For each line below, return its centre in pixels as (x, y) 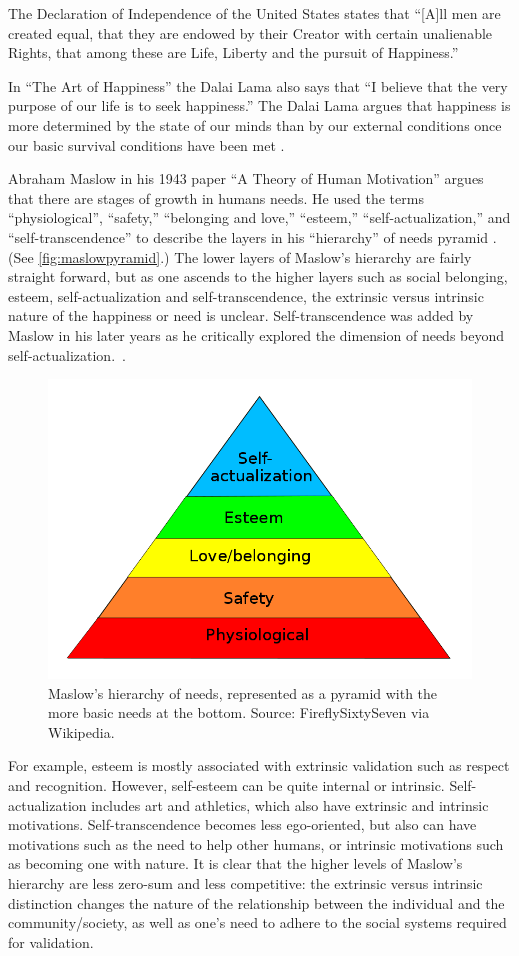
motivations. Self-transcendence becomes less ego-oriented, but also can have (242, 824)
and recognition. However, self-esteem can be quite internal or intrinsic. (226, 785)
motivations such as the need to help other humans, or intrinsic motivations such (256, 843)
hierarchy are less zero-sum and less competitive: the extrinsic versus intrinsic (245, 883)
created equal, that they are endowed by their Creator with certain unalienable (250, 32)
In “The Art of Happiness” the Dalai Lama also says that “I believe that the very (258, 85)
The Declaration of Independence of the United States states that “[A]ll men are (254, 13)
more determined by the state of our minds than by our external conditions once (255, 124)
